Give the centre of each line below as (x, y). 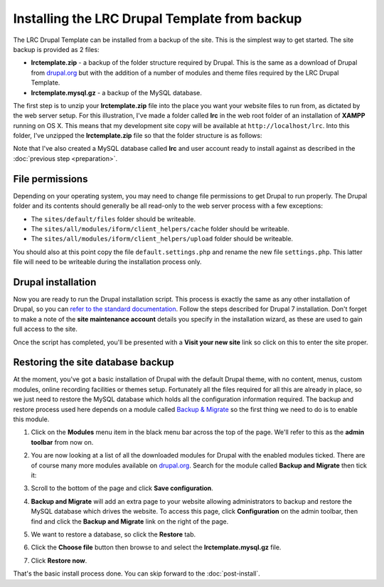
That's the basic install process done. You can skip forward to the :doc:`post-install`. (137, 573)
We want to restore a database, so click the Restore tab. (113, 534)
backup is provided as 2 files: (56, 49)
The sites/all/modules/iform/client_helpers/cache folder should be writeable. (160, 228)
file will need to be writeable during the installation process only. (107, 262)
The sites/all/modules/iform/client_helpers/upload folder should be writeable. (162, 239)
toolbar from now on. (62, 442)
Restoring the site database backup (94, 363)
